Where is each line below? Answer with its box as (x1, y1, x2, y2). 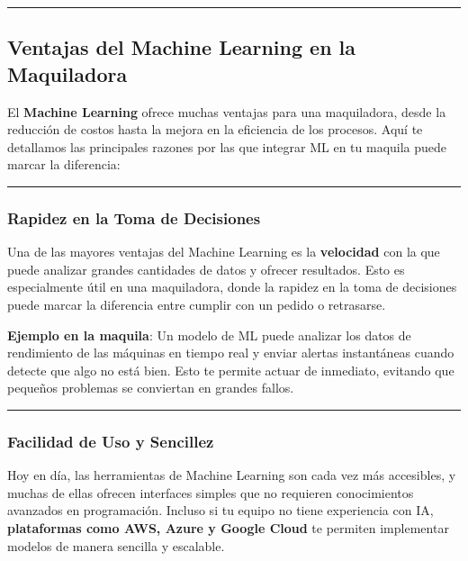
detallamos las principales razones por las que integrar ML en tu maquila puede (7, 137, 447, 156)
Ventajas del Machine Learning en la (7, 33, 356, 61)
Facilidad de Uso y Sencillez (7, 430, 214, 452)
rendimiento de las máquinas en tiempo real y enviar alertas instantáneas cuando (7, 343, 454, 362)
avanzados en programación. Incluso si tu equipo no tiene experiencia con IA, (7, 501, 434, 520)
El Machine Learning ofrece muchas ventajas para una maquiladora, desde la (7, 102, 446, 121)
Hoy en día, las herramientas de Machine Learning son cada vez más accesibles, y (7, 466, 456, 484)
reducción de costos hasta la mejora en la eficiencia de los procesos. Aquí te (7, 120, 423, 139)
